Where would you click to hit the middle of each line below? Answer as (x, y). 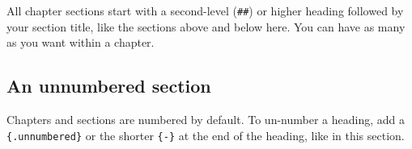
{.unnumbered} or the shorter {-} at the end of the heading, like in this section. (206, 135)
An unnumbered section (109, 86)
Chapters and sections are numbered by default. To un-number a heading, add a (206, 120)
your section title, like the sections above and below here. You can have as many (206, 26)
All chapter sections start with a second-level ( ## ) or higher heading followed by (205, 10)
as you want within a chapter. (81, 42)
